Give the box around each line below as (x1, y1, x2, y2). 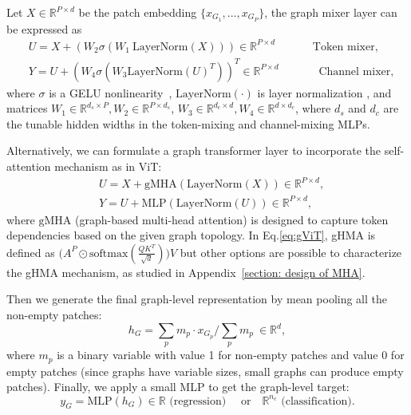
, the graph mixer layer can (264, 4, 397, 20)
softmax (89, 247, 128, 259)
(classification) (281, 395, 352, 407)
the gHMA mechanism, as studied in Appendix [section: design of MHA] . (6, 263, 366, 280)
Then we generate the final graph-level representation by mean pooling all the (6, 290, 388, 307)
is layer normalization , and (257, 84, 392, 101)
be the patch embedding (78, 4, 197, 20)
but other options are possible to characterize (180, 243, 402, 260)
